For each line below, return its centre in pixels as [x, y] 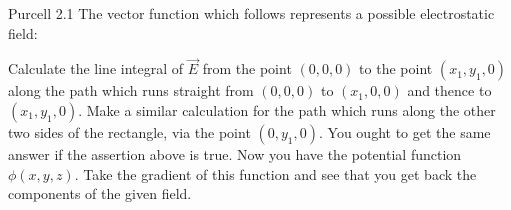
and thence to [449, 90]
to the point [396, 68]
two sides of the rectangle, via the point [129, 132]
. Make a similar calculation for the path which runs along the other [287, 110]
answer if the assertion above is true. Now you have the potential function [235, 154]
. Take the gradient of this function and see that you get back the [275, 173]
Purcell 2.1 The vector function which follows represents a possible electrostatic [251, 13]
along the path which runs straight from [131, 90]
